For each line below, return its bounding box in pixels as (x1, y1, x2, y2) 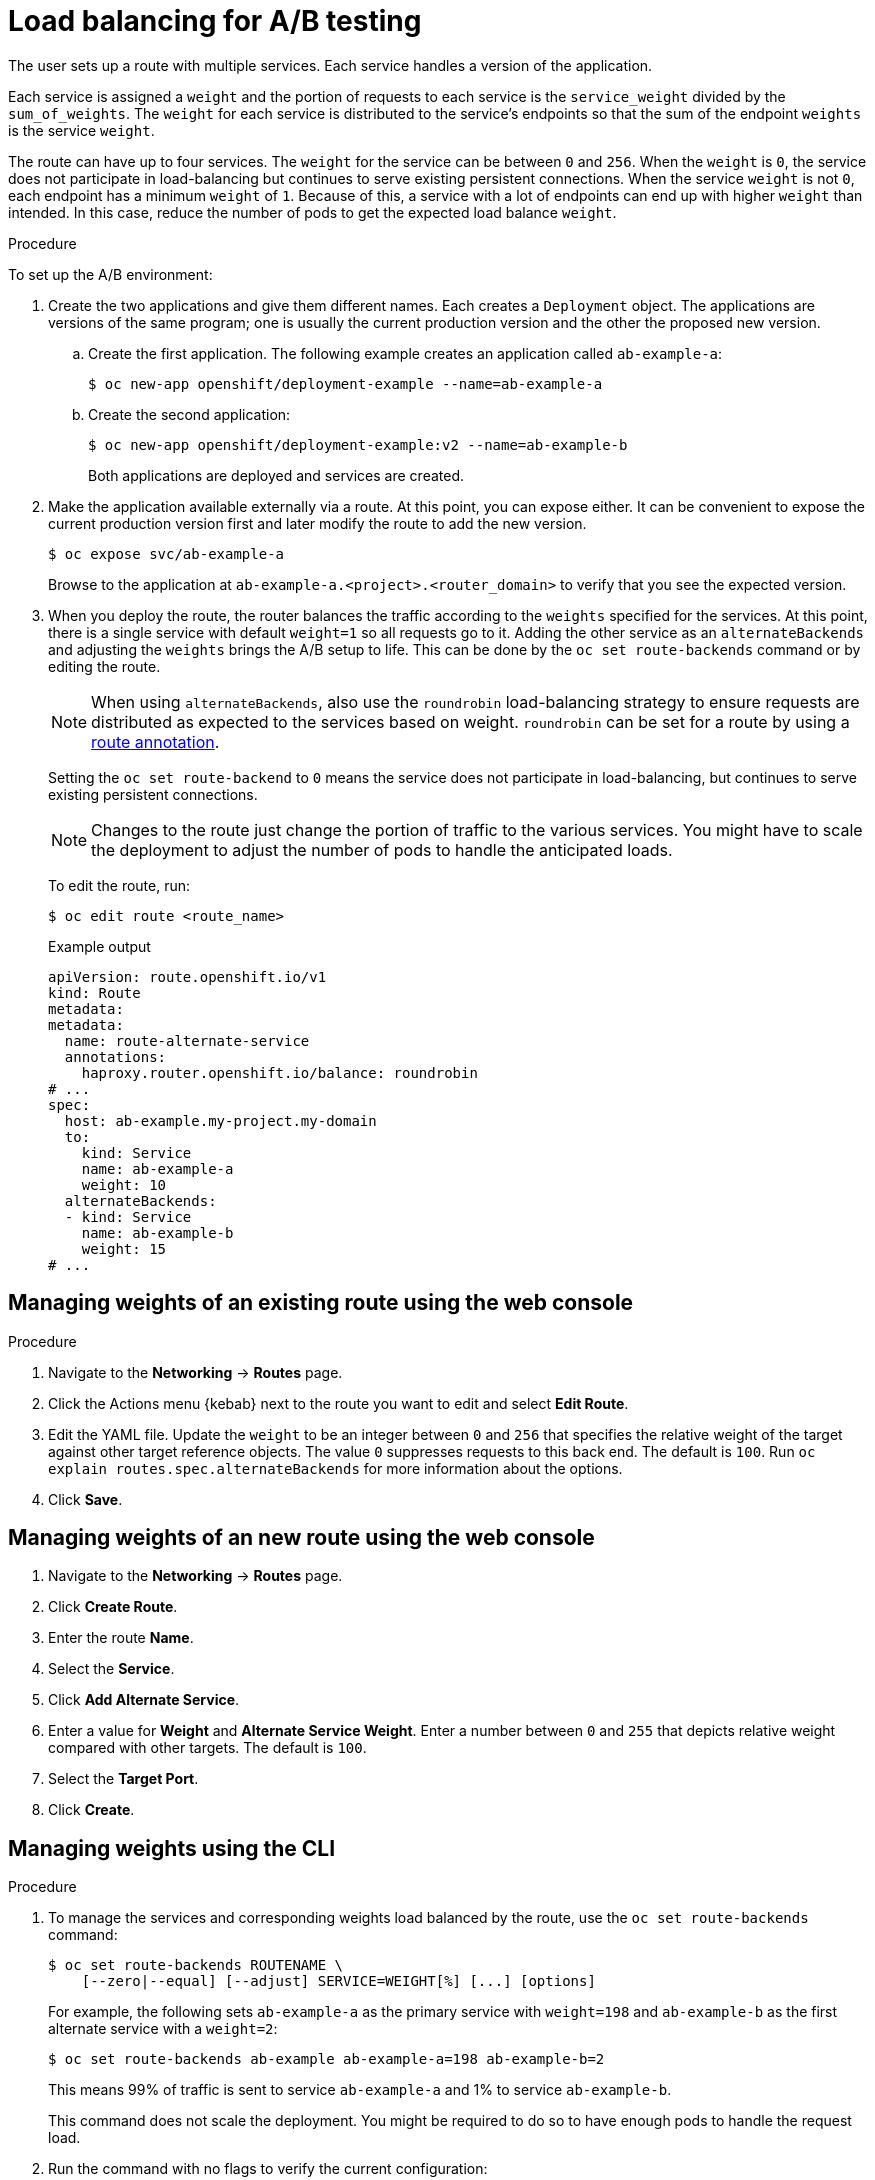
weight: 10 (81, 1176, 167, 1193)
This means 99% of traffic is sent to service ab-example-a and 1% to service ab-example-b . (48, 2081, 672, 2099)
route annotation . (91, 731, 220, 752)
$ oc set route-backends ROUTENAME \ (48, 1957, 344, 1974)
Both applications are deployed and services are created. (88, 466, 465, 484)
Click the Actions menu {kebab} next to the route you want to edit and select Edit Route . (48, 1394, 629, 1412)
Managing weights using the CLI (8, 1835, 336, 1861)
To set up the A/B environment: (8, 265, 213, 283)
